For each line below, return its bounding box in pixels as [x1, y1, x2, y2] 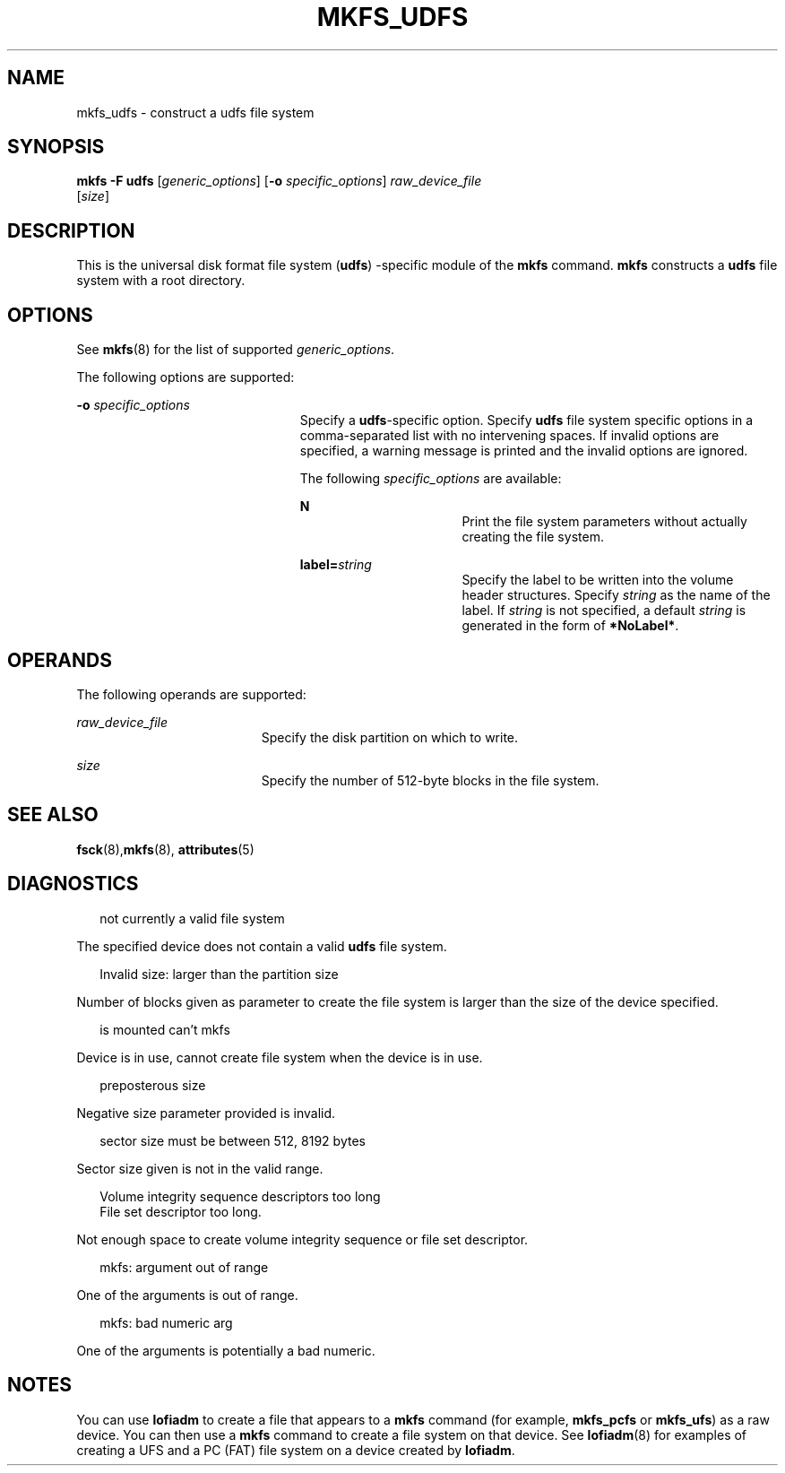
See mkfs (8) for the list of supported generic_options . [76, 342, 395, 358]
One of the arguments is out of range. [76, 1287, 298, 1303]
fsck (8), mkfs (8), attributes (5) [76, 841, 254, 857]
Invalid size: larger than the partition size [99, 966, 339, 982]
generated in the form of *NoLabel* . [462, 618, 679, 634]
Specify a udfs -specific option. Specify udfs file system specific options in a [299, 412, 754, 429]
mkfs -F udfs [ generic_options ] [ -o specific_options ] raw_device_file [76, 173, 482, 189]
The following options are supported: [76, 369, 295, 386]
